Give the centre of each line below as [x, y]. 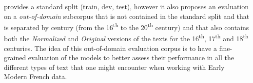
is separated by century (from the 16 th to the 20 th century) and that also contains [126, 26]
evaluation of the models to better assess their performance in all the [131, 58]
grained [15, 58]
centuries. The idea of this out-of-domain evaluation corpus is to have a [111, 48]
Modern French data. [36, 76]
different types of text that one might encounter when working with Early [114, 67]
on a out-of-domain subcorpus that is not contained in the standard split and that [127, 16]
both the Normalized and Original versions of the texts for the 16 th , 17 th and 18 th [126, 38]
